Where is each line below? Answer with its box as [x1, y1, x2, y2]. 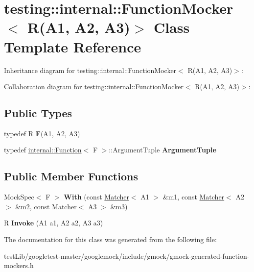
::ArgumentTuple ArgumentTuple [109, 145, 216, 155]
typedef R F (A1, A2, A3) [4, 128, 80, 138]
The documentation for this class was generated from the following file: [4, 234, 217, 245]
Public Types [4, 105, 72, 121]
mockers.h [4, 260, 34, 271]
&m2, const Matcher [15, 201, 77, 211]
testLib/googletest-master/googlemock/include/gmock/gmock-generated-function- [4, 250, 250, 261]
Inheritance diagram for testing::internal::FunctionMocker [4, 65, 177, 75]
